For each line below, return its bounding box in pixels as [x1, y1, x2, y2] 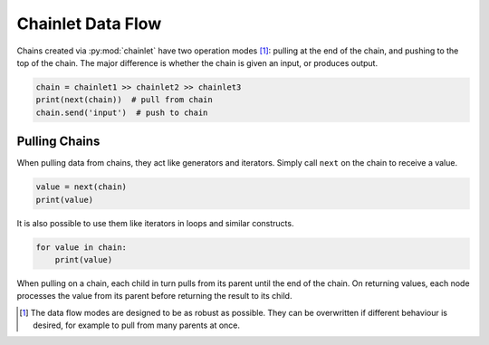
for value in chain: [35, 242, 127, 253]
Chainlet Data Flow [16, 14, 162, 34]
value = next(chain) [35, 182, 127, 192]
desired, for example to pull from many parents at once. [33, 320, 240, 331]
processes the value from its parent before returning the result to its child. [16, 291, 292, 302]
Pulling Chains [16, 134, 101, 149]
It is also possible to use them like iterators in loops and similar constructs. [16, 217, 294, 228]
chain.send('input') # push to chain [35, 107, 208, 118]
